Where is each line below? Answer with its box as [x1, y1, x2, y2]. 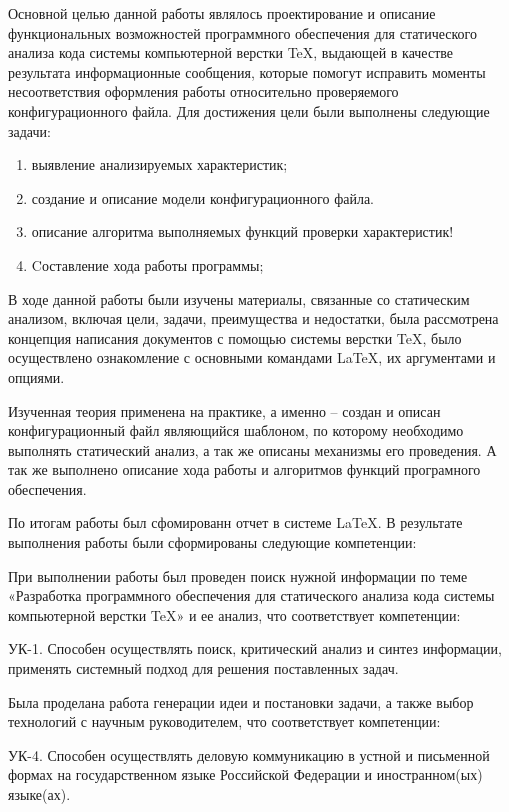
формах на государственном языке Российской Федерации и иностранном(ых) [8, 764, 483, 785]
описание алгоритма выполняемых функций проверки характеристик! [31, 221, 454, 242]
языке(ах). [8, 784, 71, 804]
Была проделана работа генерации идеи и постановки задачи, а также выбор [8, 691, 474, 712]
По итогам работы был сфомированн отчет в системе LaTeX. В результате [8, 512, 463, 533]
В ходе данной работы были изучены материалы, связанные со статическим [8, 288, 470, 309]
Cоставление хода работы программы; [31, 254, 264, 275]
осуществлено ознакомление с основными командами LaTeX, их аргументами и [8, 347, 496, 368]
